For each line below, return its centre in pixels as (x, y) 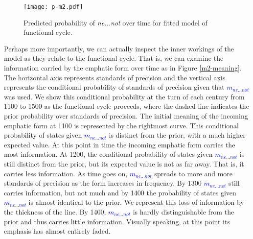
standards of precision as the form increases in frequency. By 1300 (103, 183)
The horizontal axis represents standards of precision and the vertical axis (115, 77)
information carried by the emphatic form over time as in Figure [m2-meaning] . (123, 68)
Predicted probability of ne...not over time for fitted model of (115, 22)
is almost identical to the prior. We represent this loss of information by (136, 202)
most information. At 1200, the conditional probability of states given (108, 154)
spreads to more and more (194, 173)
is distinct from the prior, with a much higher (177, 135)
